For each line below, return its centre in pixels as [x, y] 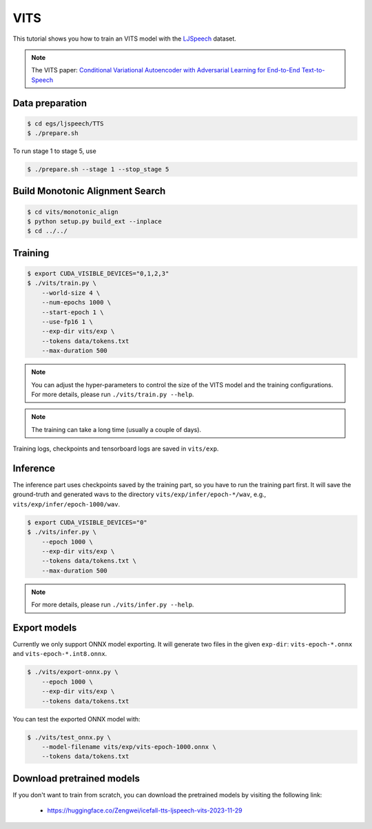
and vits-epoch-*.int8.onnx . [60, 654]
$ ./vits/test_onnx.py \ [69, 737]
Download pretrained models [76, 778]
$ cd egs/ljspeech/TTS [65, 123]
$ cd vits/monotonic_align [73, 212]
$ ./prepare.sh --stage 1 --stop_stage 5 [98, 170]
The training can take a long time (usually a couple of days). [116, 429]
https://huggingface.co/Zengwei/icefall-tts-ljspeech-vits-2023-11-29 [145, 810]
